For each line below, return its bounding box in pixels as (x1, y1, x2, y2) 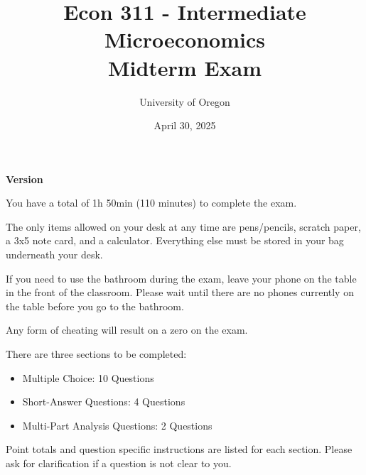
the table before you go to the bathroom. (6, 298, 184, 313)
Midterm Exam (107, 53, 262, 82)
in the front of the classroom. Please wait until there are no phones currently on (6, 285, 354, 300)
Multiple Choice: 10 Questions (22, 370, 154, 385)
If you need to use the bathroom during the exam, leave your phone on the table (6, 271, 357, 285)
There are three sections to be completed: (6, 346, 187, 361)
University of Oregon (139, 94, 230, 109)
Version (6, 171, 43, 186)
